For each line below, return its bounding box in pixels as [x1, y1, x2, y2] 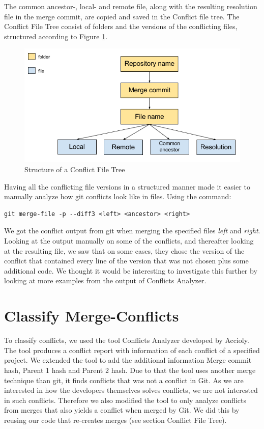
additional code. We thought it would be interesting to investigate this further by [4, 265, 257, 276]
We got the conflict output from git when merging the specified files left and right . [4, 225, 260, 236]
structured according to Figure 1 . [4, 31, 108, 41]
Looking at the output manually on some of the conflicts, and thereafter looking [4, 235, 254, 246]
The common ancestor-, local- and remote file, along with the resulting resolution [4, 1, 257, 11]
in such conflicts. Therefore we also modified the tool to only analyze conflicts [4, 394, 246, 405]
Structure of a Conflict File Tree [24, 164, 125, 175]
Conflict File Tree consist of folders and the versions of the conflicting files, [4, 21, 238, 32]
